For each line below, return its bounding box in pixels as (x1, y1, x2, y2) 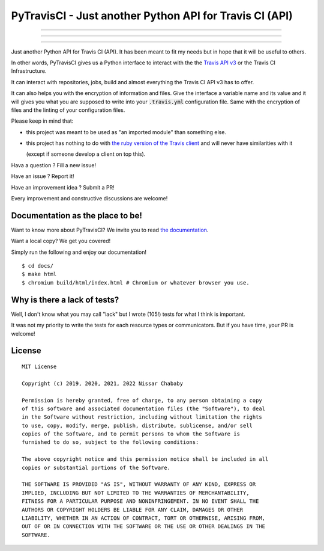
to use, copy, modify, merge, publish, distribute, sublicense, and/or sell (22, 422, 253, 429)
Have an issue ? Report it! (11, 173, 74, 180)
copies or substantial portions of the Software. (22, 464, 171, 471)
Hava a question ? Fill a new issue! (11, 161, 96, 168)
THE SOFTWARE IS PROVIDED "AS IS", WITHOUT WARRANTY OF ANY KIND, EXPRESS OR (22, 481, 256, 488)
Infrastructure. (11, 67, 47, 75)
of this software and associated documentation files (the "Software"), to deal (22, 405, 266, 412)
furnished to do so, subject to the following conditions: (22, 439, 199, 446)
